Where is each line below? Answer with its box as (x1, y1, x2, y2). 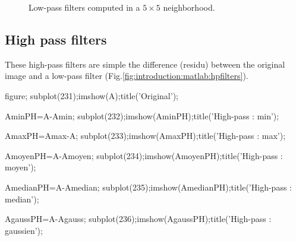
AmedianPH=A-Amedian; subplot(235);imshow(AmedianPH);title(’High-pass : (5, 180, 292, 193)
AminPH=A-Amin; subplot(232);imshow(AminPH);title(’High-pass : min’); (5, 109, 279, 122)
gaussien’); (5, 224, 43, 236)
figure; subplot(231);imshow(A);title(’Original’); (5, 89, 178, 102)
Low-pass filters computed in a (29, 1, 140, 13)
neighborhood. (163, 1, 215, 13)
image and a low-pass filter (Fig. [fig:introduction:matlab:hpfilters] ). (5, 69, 248, 82)
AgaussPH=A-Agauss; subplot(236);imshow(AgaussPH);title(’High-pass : (5, 213, 272, 225)
